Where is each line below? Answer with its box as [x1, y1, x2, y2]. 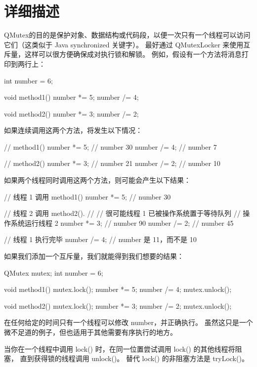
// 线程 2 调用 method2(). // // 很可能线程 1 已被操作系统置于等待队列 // [4, 208, 241, 218]
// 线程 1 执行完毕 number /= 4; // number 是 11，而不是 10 [4, 234, 197, 245]
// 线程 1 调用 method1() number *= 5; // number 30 [4, 191, 171, 202]
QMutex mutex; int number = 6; [4, 267, 103, 278]
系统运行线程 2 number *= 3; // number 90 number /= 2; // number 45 [10, 217, 234, 228]
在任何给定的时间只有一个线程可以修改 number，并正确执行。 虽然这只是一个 [4, 317, 253, 327]
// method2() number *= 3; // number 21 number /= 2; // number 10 [4, 158, 220, 168]
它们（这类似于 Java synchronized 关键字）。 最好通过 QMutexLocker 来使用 [4, 39, 244, 49]
